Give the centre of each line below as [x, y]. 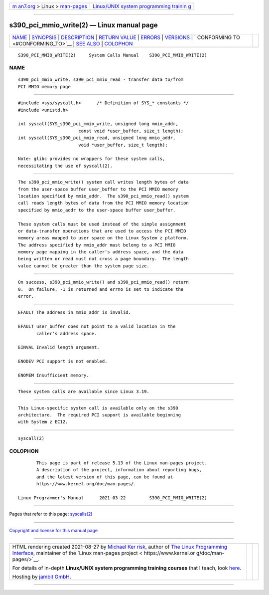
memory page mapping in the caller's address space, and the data [101, 252]
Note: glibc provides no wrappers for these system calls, [92, 159]
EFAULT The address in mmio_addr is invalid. [75, 312]
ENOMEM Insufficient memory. [54, 375]
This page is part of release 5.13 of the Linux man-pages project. [122, 463]
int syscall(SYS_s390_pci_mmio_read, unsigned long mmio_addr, [97, 138]
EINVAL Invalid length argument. [59, 347]
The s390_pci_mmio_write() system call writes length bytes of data [103, 182]
